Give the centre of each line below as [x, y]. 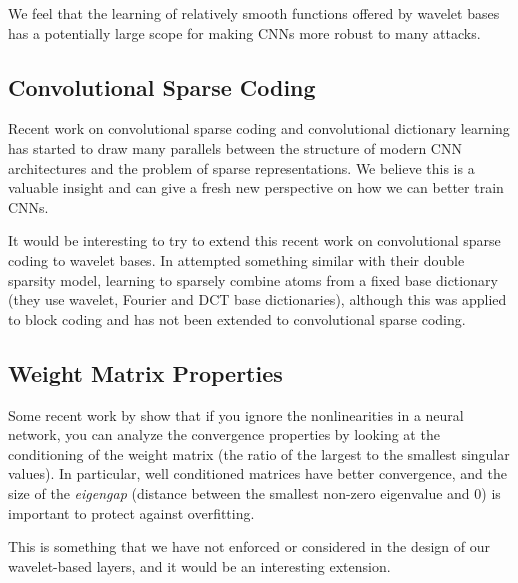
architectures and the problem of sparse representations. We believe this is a [241, 167]
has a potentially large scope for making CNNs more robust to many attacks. [244, 32]
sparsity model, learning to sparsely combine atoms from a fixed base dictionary [253, 279]
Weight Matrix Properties [145, 372]
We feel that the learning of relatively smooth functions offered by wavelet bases [254, 13]
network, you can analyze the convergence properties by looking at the [224, 434]
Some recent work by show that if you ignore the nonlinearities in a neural [236, 414]
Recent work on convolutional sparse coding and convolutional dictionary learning [259, 128]
